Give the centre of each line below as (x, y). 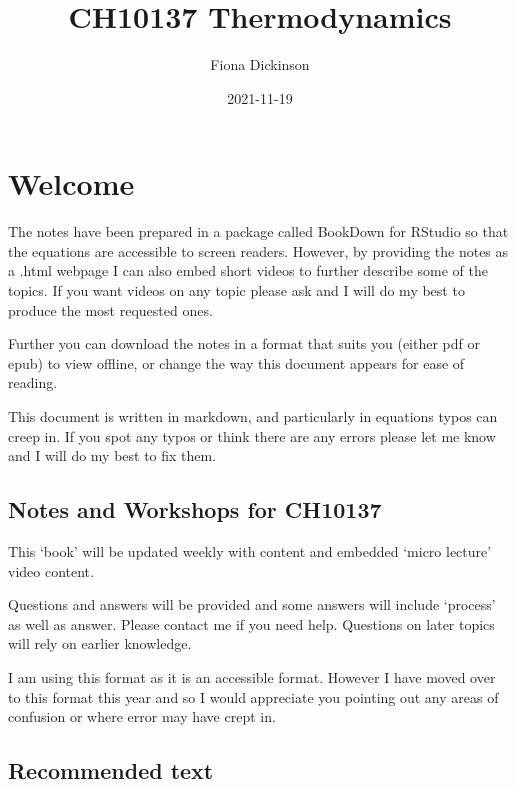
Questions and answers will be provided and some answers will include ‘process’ (252, 604)
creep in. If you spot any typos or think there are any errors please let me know (252, 435)
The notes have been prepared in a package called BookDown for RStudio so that (258, 231)
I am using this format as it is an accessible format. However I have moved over (252, 676)
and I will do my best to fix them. (112, 455)
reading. (33, 382)
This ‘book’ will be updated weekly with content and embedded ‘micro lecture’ (250, 550)
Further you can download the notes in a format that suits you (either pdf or (244, 343)
